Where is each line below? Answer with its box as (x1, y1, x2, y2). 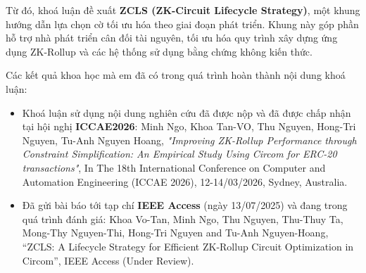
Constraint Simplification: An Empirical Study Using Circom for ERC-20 (22, 146, 337, 161)
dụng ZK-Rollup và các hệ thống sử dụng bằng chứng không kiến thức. (6, 44, 313, 58)
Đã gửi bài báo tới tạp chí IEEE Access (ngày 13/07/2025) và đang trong (22, 198, 348, 212)
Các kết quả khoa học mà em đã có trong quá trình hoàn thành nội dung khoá (6, 68, 346, 82)
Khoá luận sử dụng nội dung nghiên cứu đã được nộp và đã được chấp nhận (22, 105, 351, 120)
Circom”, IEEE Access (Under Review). (22, 253, 194, 267)
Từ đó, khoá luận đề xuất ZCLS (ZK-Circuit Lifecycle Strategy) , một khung (6, 3, 360, 17)
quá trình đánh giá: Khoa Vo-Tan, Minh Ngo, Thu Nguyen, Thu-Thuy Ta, (22, 211, 343, 226)
